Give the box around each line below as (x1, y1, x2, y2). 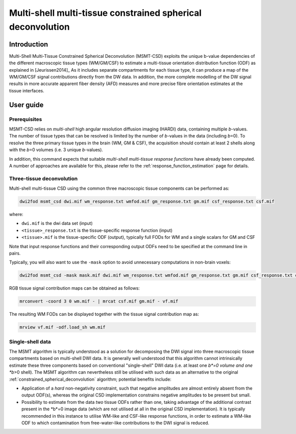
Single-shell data (9, 338, 51, 345)
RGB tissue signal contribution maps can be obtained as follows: (9, 285, 140, 291)
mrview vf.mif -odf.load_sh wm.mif (19, 324, 106, 330)
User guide (9, 100, 44, 109)
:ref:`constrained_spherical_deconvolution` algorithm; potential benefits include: (9, 376, 172, 382)
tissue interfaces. (9, 87, 44, 93)
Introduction (9, 40, 48, 48)
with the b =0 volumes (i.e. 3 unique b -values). (9, 147, 103, 153)
